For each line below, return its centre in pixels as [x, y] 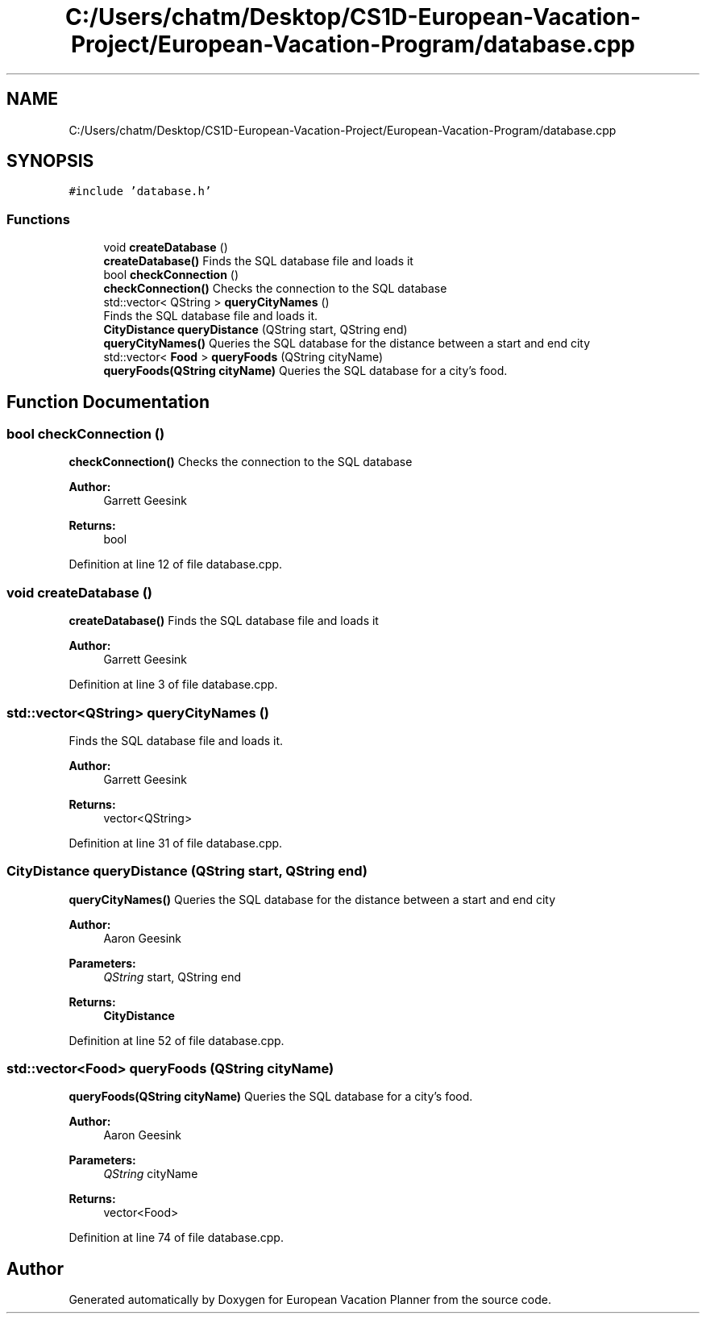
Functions [38, 219]
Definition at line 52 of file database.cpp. [176, 1040]
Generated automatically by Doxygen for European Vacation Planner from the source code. [310, 1300]
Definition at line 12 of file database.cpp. [176, 564]
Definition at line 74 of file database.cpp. [176, 1238]
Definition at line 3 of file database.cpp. [173, 685]
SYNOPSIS [50, 161]
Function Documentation [108, 402]
